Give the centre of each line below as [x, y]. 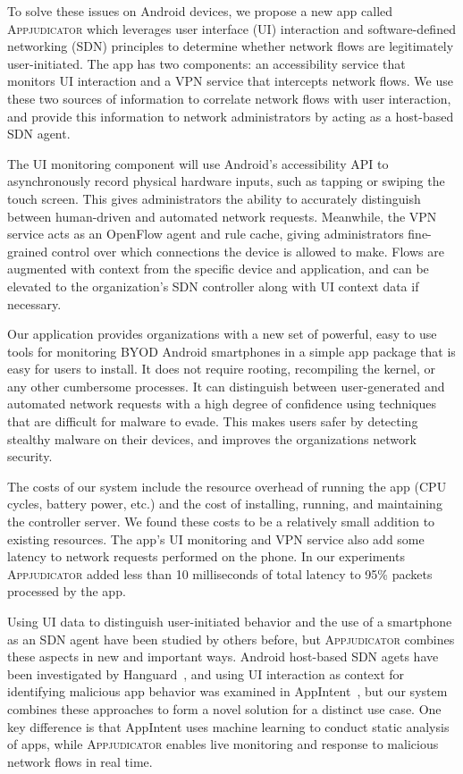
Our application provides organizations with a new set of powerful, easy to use [222, 334]
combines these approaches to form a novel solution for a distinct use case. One [224, 708]
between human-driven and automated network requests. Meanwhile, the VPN [222, 216]
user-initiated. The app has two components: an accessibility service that [206, 63]
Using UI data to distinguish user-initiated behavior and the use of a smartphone [230, 621]
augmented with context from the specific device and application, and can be [218, 269]
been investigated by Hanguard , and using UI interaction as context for [206, 673]
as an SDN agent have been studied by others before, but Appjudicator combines [231, 639]
